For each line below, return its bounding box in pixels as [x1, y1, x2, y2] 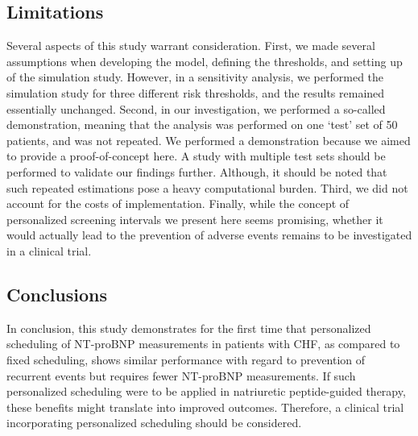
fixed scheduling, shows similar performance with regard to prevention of [6, 351, 366, 367]
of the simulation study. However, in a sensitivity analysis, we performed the [6, 69, 384, 85]
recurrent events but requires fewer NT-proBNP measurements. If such [6, 367, 356, 384]
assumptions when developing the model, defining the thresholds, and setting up [6, 52, 403, 69]
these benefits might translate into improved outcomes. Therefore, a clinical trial [6, 398, 404, 415]
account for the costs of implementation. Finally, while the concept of [6, 195, 350, 212]
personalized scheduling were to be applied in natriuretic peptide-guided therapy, [6, 383, 406, 400]
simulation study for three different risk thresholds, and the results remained [6, 84, 385, 101]
